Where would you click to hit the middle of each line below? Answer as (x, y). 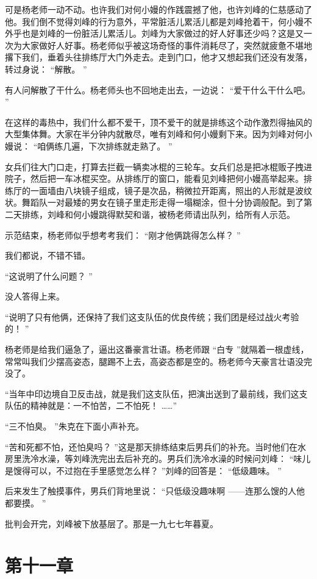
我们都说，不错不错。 (48, 255)
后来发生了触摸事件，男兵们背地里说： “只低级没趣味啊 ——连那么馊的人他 (155, 491)
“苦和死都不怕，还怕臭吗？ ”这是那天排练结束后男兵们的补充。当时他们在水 (155, 446)
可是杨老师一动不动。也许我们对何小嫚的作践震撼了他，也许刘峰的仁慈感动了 (158, 9)
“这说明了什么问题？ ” (49, 275)
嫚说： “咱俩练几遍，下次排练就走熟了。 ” (89, 146)
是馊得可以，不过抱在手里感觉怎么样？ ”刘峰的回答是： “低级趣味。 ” (143, 470)
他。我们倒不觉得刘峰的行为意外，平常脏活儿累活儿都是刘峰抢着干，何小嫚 (154, 21)
